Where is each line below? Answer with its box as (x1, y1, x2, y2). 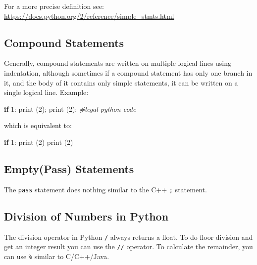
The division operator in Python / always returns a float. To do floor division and (4, 231, 253, 242)
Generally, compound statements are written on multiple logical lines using (4, 58, 232, 68)
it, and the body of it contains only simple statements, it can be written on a (4, 77, 238, 88)
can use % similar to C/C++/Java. (4, 251, 109, 261)
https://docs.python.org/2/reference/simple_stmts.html (4, 10, 174, 21)
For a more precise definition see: (4, 1, 104, 11)
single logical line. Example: (4, 87, 89, 97)
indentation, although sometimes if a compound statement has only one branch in (4, 67, 253, 78)
